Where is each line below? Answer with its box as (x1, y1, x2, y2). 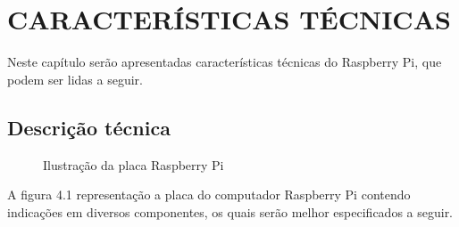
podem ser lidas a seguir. (7, 69, 143, 88)
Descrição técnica (7, 113, 171, 141)
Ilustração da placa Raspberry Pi (43, 155, 224, 174)
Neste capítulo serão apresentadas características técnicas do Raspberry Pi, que (7, 53, 442, 71)
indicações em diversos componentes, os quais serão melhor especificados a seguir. (7, 202, 454, 221)
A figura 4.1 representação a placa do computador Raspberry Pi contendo (7, 185, 411, 204)
